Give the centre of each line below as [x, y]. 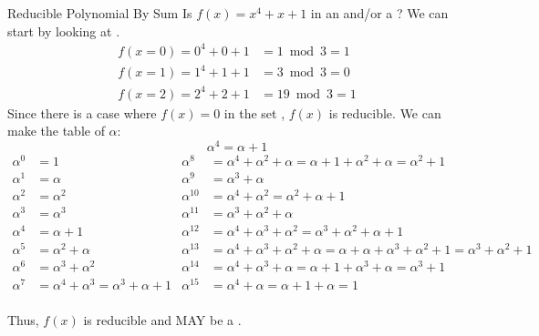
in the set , [254, 112]
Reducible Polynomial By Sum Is [100, 13]
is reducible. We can [385, 112]
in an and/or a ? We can [379, 13]
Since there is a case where [82, 112]
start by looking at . [64, 31]
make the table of [56, 131]
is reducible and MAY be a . [162, 319]
